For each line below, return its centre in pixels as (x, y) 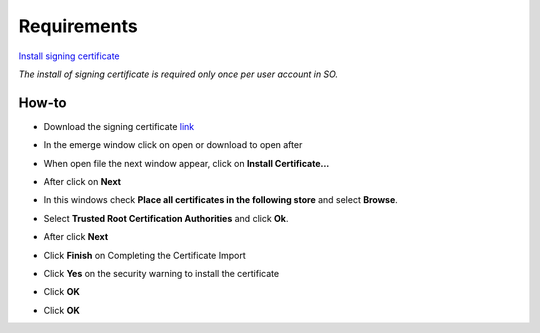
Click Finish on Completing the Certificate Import (145, 255)
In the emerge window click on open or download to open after (173, 145)
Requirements (78, 26)
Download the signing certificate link (119, 126)
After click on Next (82, 182)
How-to (42, 102)
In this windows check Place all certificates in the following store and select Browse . (221, 200)
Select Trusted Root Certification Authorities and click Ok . (166, 218)
